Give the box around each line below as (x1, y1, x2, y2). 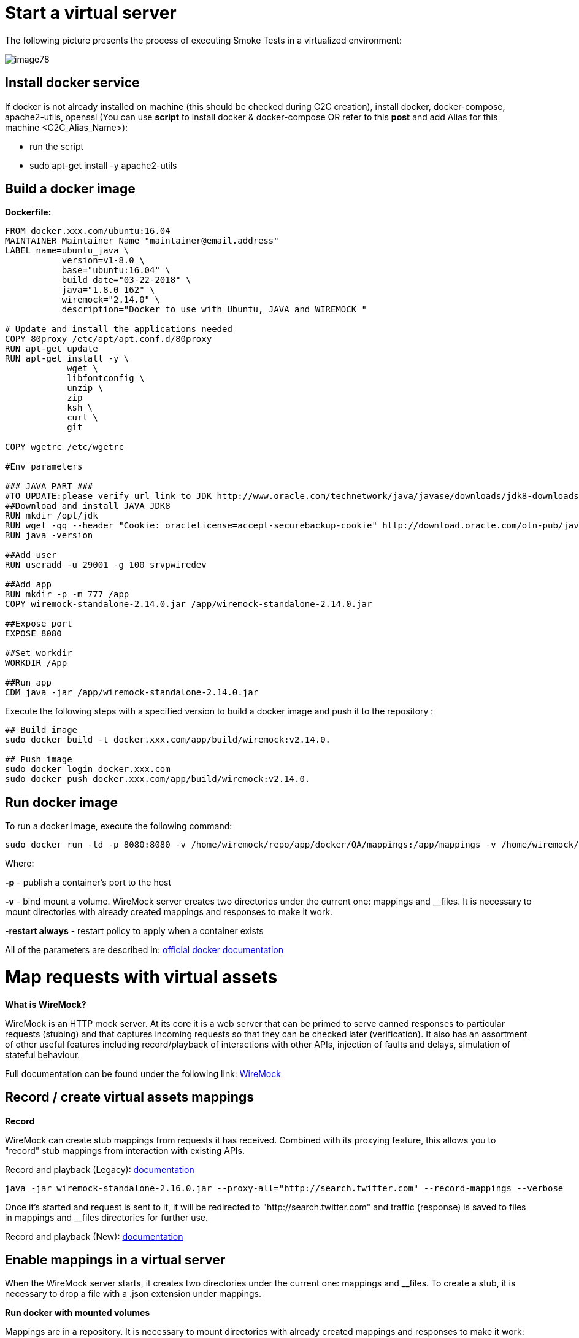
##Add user (5, 550, 57, 560)
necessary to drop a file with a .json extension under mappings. (5, 1288, 261, 1299)
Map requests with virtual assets (5, 967, 278, 988)
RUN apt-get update (5, 344, 98, 354)
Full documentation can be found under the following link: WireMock (5, 1068, 281, 1079)
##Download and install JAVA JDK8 (5, 501, 171, 511)
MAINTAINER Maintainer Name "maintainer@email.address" (5, 236, 279, 246)
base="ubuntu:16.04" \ (61, 265, 171, 276)
